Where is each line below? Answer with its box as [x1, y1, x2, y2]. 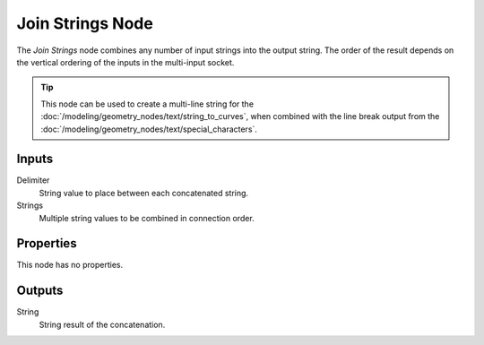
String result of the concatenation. [39, 319, 166, 330]
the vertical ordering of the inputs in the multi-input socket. [16, 56, 235, 67]
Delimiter [16, 175, 50, 185]
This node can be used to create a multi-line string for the [40, 99, 255, 109]
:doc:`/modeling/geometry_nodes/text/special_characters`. [40, 124, 257, 134]
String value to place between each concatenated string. [39, 187, 249, 198]
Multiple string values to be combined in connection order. [39, 212, 255, 223]
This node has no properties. [16, 260, 124, 271]
